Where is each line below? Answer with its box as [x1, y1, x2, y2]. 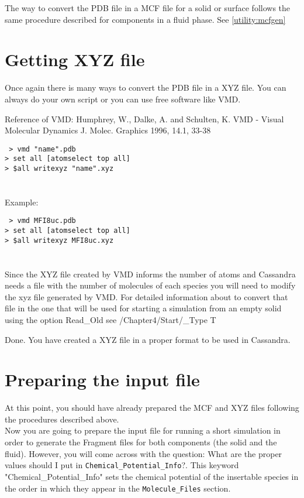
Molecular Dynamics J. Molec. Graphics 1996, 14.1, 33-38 [5, 124, 211, 136]
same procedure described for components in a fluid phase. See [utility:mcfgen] [5, 13, 286, 25]
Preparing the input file [5, 368, 200, 391]
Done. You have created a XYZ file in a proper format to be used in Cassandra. [5, 333, 291, 345]
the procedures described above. [5, 413, 119, 425]
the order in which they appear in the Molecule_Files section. [5, 482, 231, 494]
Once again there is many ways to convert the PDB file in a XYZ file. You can [5, 81, 286, 94]
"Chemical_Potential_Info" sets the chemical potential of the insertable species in [5, 470, 299, 482]
